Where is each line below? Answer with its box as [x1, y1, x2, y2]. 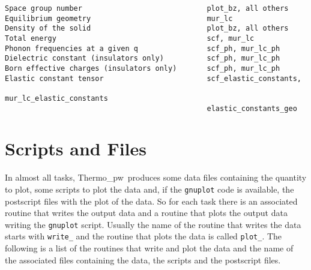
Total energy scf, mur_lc [5, 34, 255, 43]
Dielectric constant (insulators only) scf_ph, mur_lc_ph [5, 54, 280, 63]
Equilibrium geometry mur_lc [5, 14, 233, 23]
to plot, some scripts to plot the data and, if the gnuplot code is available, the [5, 182, 294, 195]
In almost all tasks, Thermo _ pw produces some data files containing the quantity [5, 171, 307, 184]
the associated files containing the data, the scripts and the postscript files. [5, 253, 281, 266]
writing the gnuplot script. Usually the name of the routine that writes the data [5, 218, 301, 230]
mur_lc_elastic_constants [5, 94, 108, 103]
